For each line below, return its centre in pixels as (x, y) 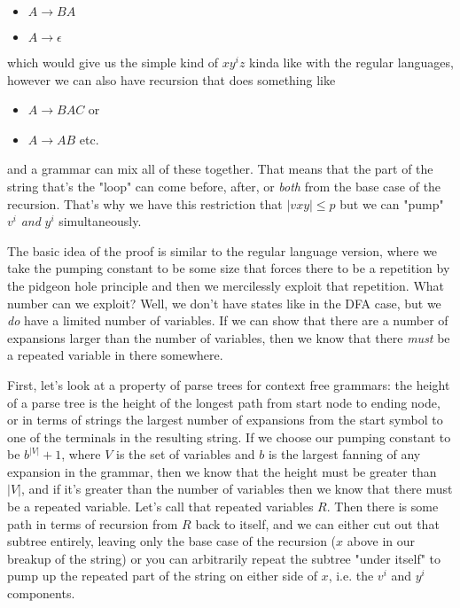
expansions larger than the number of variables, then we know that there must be (229, 337)
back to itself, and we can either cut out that (317, 523)
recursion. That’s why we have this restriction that (145, 203)
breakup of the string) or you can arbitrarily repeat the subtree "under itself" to (224, 558)
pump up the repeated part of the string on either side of (162, 576)
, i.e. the (351, 576)
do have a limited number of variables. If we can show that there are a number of (228, 320)
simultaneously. (100, 221)
